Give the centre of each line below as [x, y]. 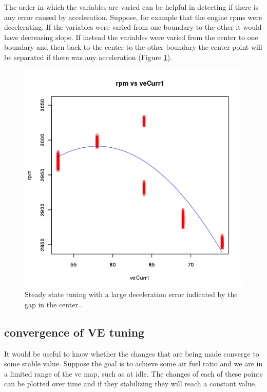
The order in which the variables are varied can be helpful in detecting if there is [131, 7]
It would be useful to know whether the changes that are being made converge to [132, 353]
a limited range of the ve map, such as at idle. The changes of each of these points [133, 373]
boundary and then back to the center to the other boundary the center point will [133, 47]
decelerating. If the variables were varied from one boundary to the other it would [133, 27]
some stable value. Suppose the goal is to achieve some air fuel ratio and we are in [133, 364]
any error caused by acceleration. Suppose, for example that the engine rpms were [133, 17]
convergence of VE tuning [74, 332]
